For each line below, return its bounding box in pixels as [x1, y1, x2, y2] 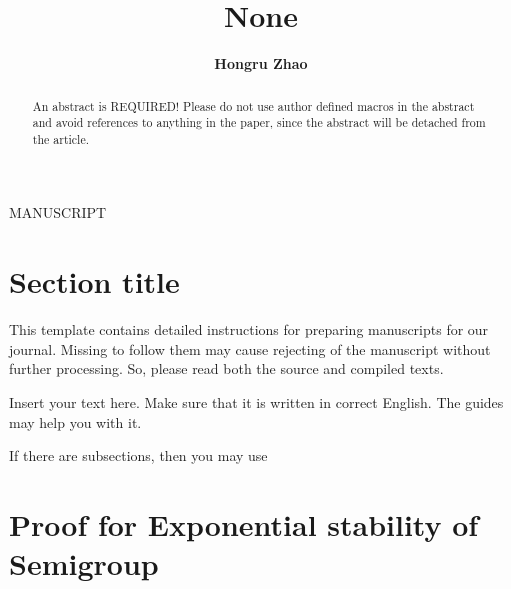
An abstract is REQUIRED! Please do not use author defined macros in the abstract [32, 97, 475, 114]
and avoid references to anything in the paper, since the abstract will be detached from [32, 114, 486, 131]
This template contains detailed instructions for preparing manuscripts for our [9, 319, 489, 340]
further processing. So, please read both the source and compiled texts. [9, 358, 444, 379]
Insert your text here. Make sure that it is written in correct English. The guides [9, 391, 504, 412]
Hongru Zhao [214, 53, 308, 74]
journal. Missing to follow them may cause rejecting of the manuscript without [9, 338, 491, 359]
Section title [9, 261, 180, 302]
